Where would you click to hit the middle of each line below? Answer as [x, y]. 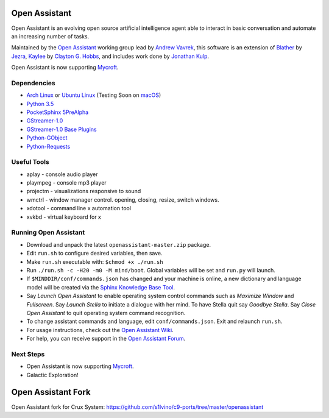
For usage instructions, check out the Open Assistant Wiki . [100, 330]
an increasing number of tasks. [50, 36]
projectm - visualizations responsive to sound [84, 191]
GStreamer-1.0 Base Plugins [62, 129]
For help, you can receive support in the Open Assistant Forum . [106, 339]
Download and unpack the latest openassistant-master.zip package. [119, 244]
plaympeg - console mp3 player [66, 183]
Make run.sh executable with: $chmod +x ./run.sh [95, 261]
